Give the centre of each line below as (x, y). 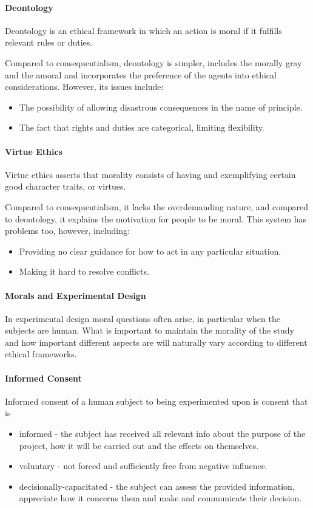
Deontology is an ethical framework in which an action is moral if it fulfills (143, 30)
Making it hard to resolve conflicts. (84, 271)
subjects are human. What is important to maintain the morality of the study (150, 330)
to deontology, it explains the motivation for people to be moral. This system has (156, 218)
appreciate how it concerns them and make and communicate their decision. (160, 498)
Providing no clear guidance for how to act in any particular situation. (150, 251)
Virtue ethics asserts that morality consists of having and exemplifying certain (150, 174)
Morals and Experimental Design (76, 295)
